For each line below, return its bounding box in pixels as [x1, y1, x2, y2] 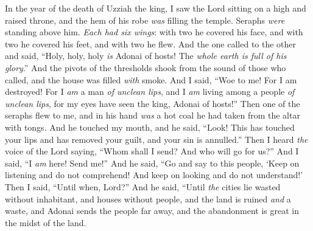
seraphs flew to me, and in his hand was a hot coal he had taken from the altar [5, 109, 300, 122]
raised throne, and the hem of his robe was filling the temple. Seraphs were [5, 13, 285, 26]
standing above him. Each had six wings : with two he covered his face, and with [5, 26, 303, 38]
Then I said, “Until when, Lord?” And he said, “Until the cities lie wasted [5, 180, 281, 193]
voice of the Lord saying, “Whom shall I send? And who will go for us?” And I [5, 145, 299, 157]
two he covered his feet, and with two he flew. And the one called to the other [5, 37, 297, 50]
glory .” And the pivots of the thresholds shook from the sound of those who [5, 61, 286, 74]
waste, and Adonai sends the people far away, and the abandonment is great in [5, 204, 299, 217]
